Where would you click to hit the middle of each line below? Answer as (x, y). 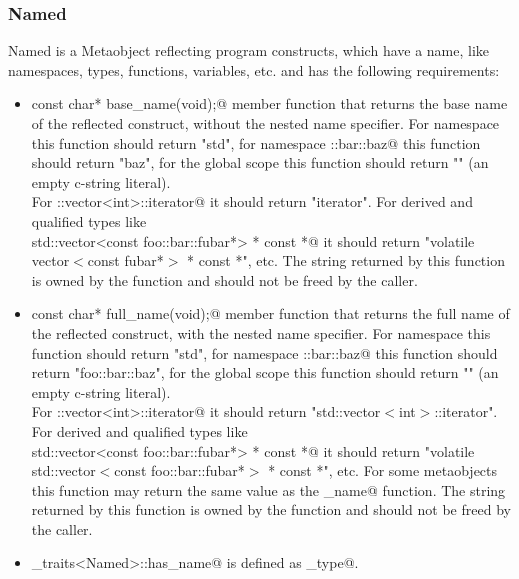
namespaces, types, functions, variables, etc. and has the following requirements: (254, 69)
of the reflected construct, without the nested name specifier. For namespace (265, 123)
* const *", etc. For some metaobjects (383, 470)
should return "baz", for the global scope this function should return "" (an (260, 162)
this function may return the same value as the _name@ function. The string (268, 489)
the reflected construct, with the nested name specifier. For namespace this (261, 332)
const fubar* (125, 260)
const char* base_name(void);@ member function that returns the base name (269, 103)
